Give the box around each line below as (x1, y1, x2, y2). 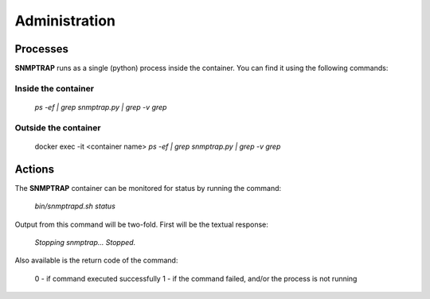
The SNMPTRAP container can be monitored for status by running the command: (14, 183, 282, 192)
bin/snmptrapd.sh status (34, 201, 115, 211)
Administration (14, 12, 115, 29)
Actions (14, 162, 55, 176)
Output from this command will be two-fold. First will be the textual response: (14, 219, 268, 229)
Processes (14, 42, 69, 56)
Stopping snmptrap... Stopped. (34, 238, 136, 247)
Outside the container (14, 122, 101, 133)
